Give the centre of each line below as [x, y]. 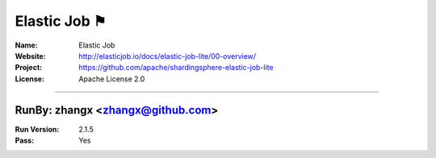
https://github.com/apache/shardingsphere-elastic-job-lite [176, 68]
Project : [29, 68]
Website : [30, 56]
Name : [26, 45]
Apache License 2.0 [112, 79]
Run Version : [37, 129]
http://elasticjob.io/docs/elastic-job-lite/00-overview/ [168, 56]
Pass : [25, 140]
